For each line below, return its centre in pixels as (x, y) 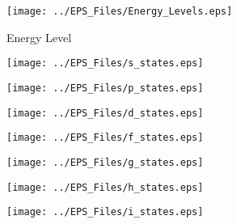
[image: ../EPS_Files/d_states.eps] (105, 113)
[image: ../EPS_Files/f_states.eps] (105, 138)
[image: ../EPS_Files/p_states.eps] (105, 88)
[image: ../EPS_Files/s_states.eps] (105, 63)
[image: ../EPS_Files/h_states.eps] (105, 187)
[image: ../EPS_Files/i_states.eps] (105, 212)
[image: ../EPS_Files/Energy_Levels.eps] (120, 11)
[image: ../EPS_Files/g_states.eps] (105, 162)
